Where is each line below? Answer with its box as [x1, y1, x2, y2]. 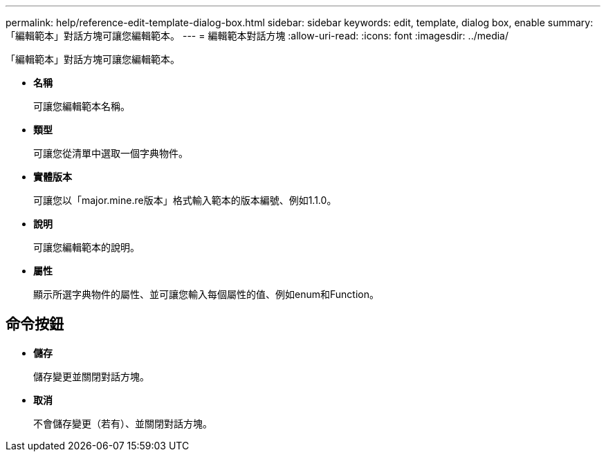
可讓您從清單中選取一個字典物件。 [33, 147, 188, 159]
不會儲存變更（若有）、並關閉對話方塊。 [33, 417, 212, 429]
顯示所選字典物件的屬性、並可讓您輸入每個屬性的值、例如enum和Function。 [33, 288, 379, 300]
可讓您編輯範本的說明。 [33, 241, 140, 253]
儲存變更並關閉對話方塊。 [33, 370, 149, 382]
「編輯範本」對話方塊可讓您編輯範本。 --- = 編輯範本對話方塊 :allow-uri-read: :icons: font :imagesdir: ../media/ [6, 30, 509, 41]
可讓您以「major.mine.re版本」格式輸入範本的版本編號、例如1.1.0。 [33, 194, 337, 206]
